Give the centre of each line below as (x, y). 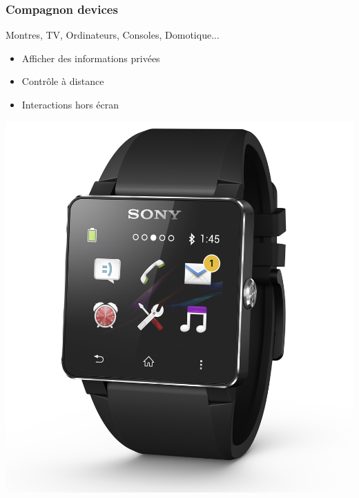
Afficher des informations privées (91, 58)
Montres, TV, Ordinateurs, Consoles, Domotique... (113, 35)
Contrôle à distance (63, 81)
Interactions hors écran (70, 104)
